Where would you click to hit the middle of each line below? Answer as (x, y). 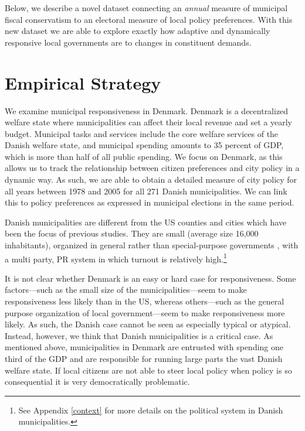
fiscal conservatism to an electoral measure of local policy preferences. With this (149, 19)
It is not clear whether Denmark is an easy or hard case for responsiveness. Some (150, 278)
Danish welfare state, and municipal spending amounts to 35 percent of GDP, (144, 145)
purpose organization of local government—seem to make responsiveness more (145, 312)
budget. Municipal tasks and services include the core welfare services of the (142, 133)
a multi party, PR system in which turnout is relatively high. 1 (116, 258)
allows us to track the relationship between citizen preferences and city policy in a (152, 168)
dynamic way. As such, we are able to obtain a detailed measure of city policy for (151, 179)
